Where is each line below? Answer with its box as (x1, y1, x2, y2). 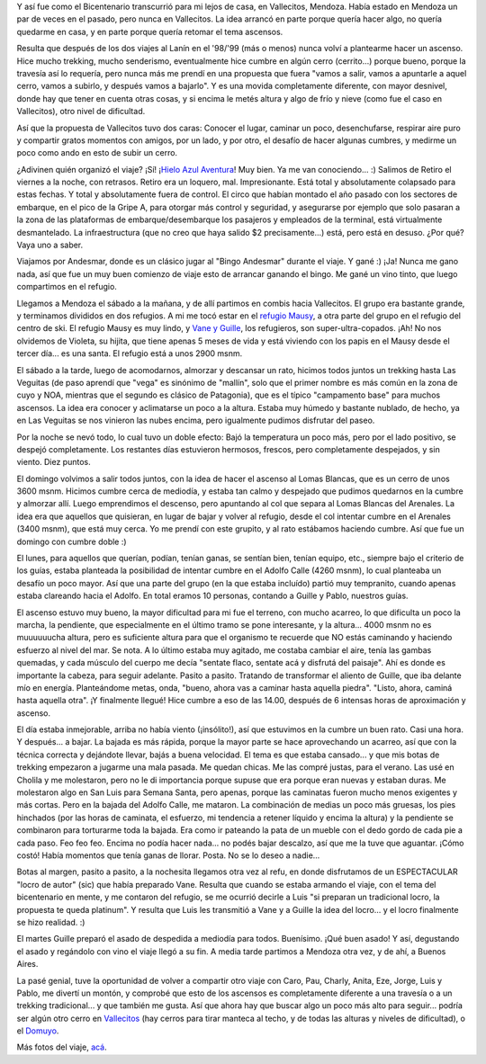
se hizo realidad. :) (16, 916, 85, 927)
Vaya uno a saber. (16, 239, 84, 251)
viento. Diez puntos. (16, 457, 92, 468)
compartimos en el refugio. (16, 282, 117, 292)
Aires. (16, 959, 39, 970)
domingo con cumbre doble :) (16, 536, 127, 547)
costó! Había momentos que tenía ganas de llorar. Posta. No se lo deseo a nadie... (16, 850, 320, 861)
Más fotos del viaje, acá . (16, 1042, 107, 1052)
